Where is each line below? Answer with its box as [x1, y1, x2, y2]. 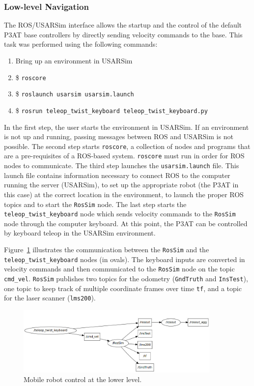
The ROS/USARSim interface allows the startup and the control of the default [4, 20, 242, 30]
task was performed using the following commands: [4, 39, 158, 49]
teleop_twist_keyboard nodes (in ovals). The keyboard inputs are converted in [4, 254, 245, 264]
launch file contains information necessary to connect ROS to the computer [4, 170, 230, 180]
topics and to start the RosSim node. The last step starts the [4, 199, 187, 209]
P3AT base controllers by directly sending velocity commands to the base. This [4, 29, 243, 39]
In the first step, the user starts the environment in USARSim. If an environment [4, 121, 249, 132]
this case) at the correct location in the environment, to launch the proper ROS [4, 189, 244, 199]
